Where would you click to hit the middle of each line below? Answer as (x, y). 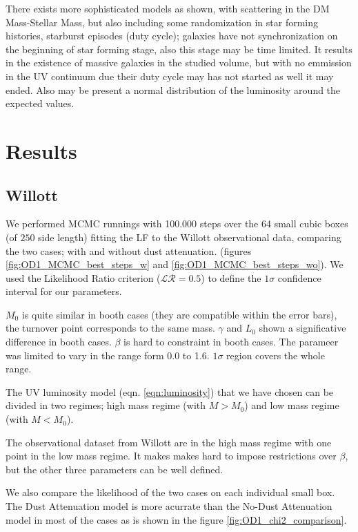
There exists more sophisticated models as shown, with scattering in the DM (168, 8)
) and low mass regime (292, 405)
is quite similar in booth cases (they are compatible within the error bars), (179, 314)
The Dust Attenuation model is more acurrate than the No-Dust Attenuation (169, 506)
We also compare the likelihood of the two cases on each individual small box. (170, 492)
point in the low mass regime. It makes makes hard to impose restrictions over (171, 456)
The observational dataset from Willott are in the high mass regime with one (169, 442)
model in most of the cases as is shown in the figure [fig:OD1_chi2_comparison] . (176, 519)
